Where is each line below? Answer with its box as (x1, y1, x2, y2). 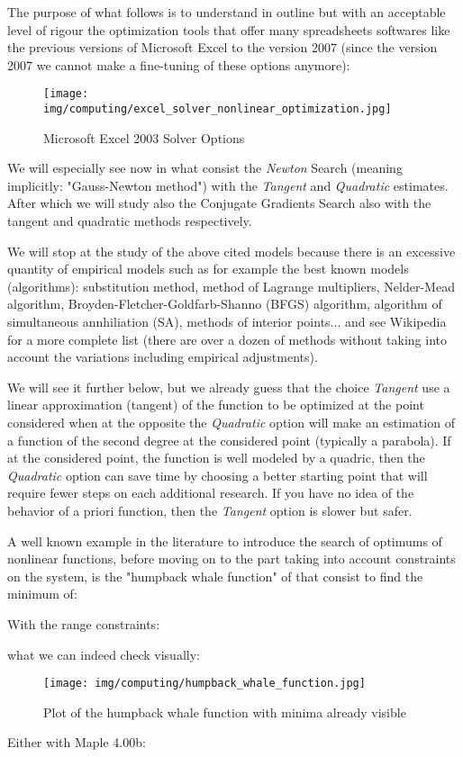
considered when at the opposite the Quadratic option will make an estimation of (7, 413, 455, 431)
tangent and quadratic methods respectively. (7, 212, 252, 230)
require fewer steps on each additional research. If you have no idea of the (7, 483, 414, 502)
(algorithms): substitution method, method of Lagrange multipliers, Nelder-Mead (7, 276, 455, 295)
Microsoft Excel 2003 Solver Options (43, 128, 245, 147)
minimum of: (7, 584, 77, 603)
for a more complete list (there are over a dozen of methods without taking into (7, 329, 447, 348)
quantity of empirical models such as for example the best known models (7, 259, 409, 278)
